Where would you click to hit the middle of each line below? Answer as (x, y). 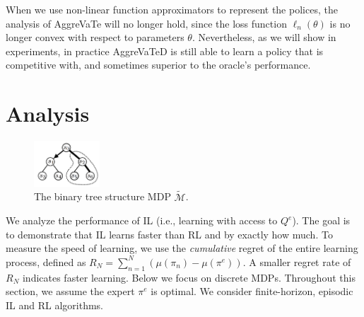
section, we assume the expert (70, 291)
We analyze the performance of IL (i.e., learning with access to (142, 220)
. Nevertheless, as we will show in (264, 37)
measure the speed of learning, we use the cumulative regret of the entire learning (182, 248)
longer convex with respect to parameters (95, 37)
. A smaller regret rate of (297, 261)
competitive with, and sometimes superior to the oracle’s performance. (158, 65)
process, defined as (46, 261)
